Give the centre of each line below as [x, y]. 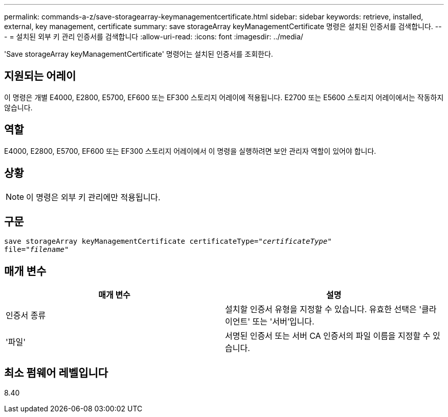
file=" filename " [37, 250]
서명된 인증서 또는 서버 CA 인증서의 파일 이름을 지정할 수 [328, 336]
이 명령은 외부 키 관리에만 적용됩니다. [93, 197]
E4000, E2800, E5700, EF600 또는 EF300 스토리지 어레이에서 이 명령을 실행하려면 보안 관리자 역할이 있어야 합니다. [190, 151]
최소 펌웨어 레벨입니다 [56, 373]
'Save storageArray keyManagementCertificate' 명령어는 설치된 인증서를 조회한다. [139, 54]
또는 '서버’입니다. [283, 322]
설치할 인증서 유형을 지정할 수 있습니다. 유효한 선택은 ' [323, 309]
